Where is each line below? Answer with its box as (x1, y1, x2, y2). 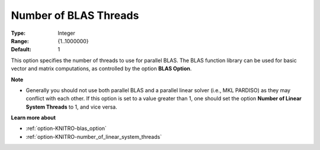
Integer (57, 30, 75, 37)
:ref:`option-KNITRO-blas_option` (25, 125, 107, 132)
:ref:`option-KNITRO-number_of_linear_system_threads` (25, 133, 162, 140)
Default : (11, 46, 32, 53)
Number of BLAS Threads (11, 9, 139, 22)
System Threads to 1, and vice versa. (25, 103, 118, 110)
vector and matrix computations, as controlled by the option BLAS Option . (11, 65, 192, 72)
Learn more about (11, 114, 56, 121)
